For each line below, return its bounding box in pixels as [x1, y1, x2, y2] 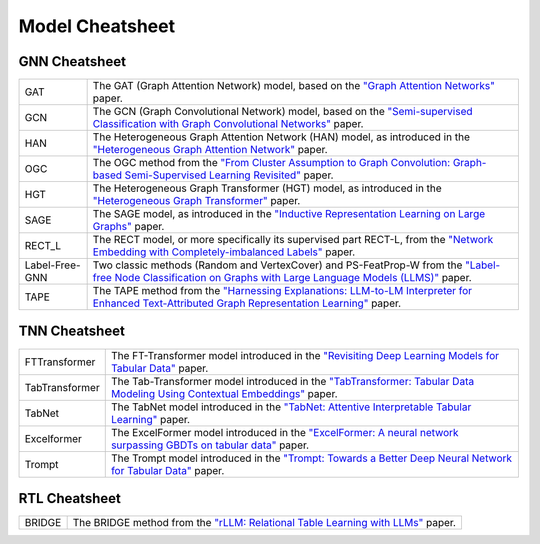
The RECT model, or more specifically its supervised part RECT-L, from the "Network [92, 233, 494, 247]
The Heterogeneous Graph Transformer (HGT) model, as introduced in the [92, 181, 442, 195]
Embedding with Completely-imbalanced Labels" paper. [92, 245, 356, 259]
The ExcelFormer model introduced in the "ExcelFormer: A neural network [110, 425, 459, 439]
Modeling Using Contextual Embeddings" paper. [110, 386, 339, 400]
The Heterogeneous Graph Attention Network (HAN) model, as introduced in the [92, 130, 470, 144]
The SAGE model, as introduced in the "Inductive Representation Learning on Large [92, 207, 486, 221]
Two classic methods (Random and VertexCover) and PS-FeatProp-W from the [92, 258, 463, 272]
